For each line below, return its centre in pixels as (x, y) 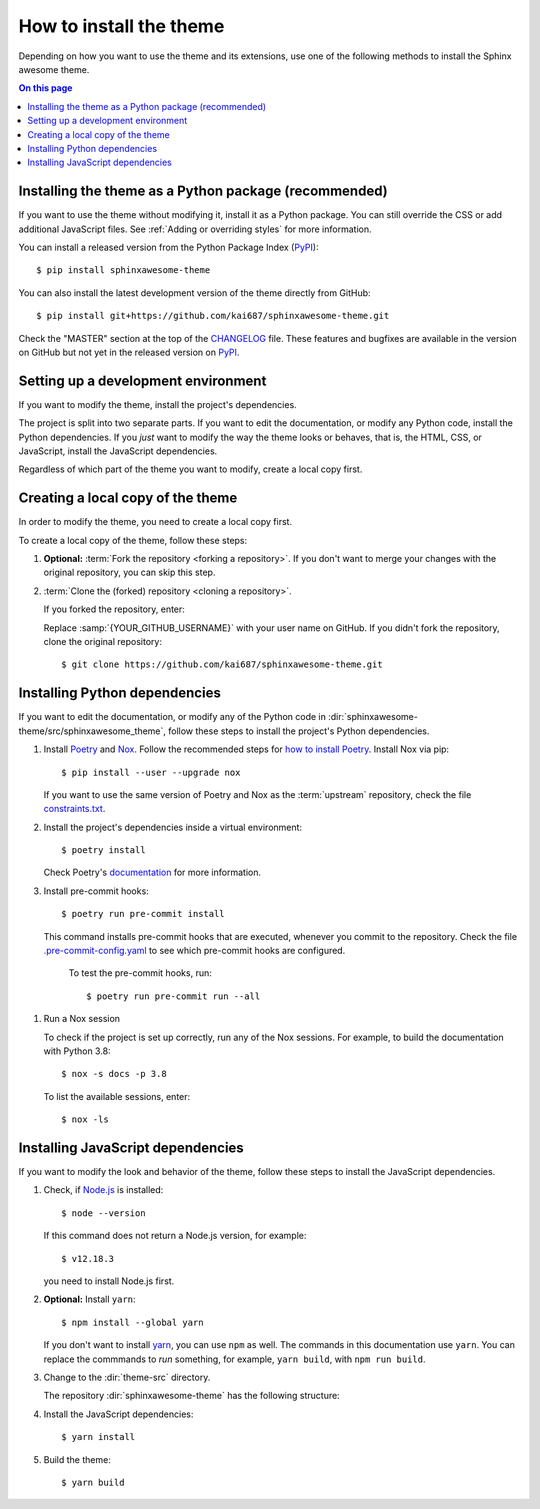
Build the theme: (77, 1459)
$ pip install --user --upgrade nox (151, 772)
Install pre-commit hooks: (96, 891)
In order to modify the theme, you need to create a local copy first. (155, 522)
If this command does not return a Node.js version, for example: (175, 1236)
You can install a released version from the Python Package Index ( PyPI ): (168, 247)
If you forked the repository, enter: (114, 609)
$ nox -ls (85, 1119)
